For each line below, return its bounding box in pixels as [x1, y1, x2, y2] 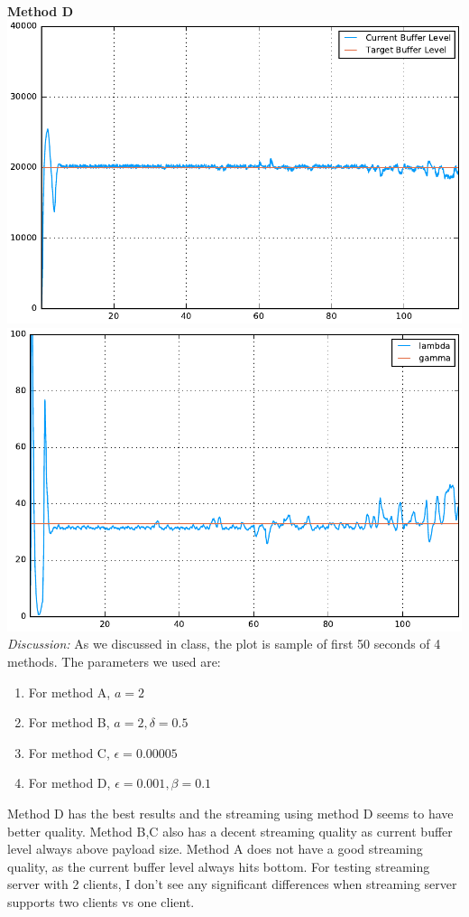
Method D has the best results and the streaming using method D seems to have [7, 803, 454, 822]
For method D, [28, 773, 111, 792]
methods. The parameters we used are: [7, 651, 221, 670]
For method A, [28, 682, 111, 701]
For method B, [28, 713, 110, 732]
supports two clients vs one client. [7, 892, 195, 911]
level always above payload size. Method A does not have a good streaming [7, 839, 423, 858]
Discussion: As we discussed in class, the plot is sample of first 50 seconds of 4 [7, 634, 441, 653]
